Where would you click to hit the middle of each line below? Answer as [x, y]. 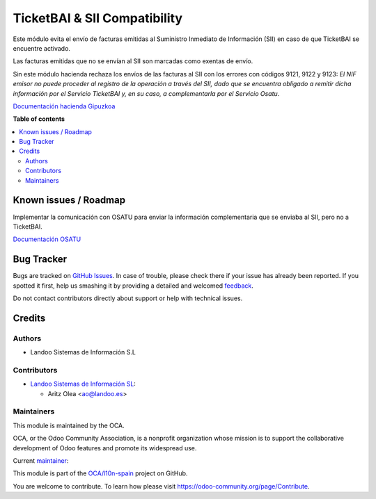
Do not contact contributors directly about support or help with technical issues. [128, 298]
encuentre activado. [42, 48]
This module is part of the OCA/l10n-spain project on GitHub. [100, 473]
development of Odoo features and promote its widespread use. [105, 448]
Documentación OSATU [47, 239]
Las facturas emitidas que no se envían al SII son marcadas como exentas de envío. [133, 61]
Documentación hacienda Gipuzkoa [64, 106]
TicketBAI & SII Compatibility [98, 18]
